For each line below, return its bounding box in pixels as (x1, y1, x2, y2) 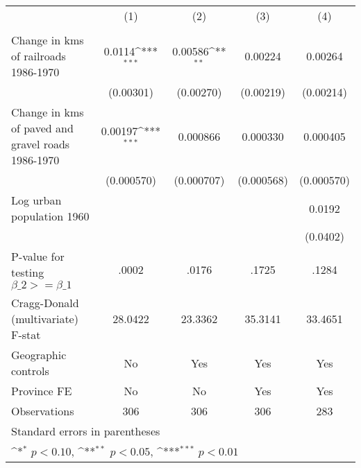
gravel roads (11, 136, 70, 152)
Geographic (11, 347, 67, 363)
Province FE (11, 383, 72, 399)
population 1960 (11, 208, 90, 224)
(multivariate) (11, 311, 78, 327)
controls (11, 363, 49, 379)
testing (11, 264, 44, 280)
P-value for (11, 248, 65, 264)
